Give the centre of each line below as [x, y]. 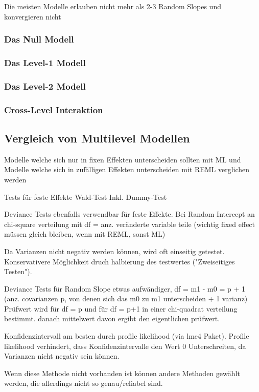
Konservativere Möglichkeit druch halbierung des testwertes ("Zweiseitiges [120, 261]
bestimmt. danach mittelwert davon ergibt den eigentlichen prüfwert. [112, 318]
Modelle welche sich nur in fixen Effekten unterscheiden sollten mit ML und [123, 159]
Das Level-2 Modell [45, 86]
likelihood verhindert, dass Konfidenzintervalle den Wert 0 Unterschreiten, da [125, 346]
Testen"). [18, 271]
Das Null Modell [39, 39]
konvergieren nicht [33, 16]
